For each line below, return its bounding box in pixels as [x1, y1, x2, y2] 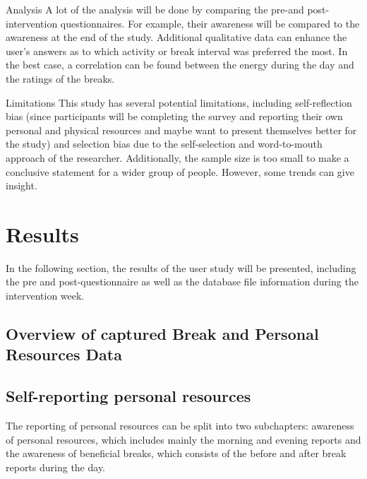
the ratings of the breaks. [6, 71, 115, 85]
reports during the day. [6, 459, 106, 474]
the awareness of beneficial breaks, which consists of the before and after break [6, 446, 347, 461]
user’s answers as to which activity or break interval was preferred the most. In [6, 43, 348, 58]
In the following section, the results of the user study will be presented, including [6, 260, 356, 275]
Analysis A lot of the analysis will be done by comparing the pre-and [6, 2, 304, 16]
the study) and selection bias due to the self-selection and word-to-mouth [6, 136, 323, 151]
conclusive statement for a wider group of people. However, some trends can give [6, 164, 354, 179]
